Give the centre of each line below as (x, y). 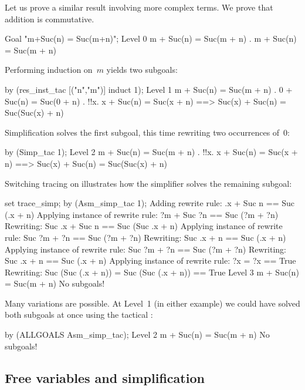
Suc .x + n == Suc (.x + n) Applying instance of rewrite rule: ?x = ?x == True (150, 260)
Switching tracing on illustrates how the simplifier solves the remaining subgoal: (148, 183)
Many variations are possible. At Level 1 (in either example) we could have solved (152, 303)
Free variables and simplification (105, 377)
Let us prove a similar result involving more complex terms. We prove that (139, 7)
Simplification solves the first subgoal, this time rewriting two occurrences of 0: (147, 132)
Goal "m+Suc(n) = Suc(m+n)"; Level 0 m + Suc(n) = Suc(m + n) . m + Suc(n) (151, 38)
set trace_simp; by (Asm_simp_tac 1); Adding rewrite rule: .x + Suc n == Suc (150, 203)
